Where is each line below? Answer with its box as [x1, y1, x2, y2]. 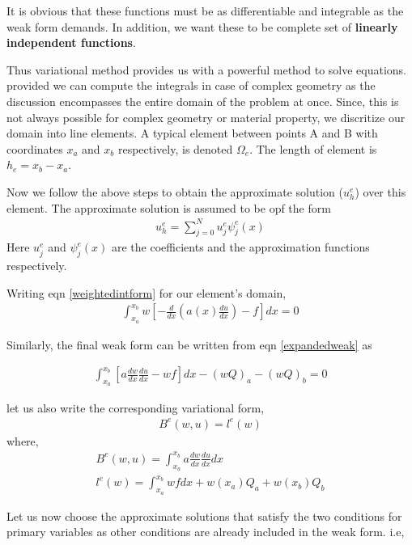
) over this [355, 183, 406, 200]
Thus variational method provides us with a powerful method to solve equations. [6, 61, 407, 78]
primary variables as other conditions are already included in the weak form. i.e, [6, 523, 405, 540]
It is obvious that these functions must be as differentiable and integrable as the [6, 2, 404, 19]
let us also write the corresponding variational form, [6, 399, 265, 416]
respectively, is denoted [117, 140, 233, 157]
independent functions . [6, 34, 136, 51]
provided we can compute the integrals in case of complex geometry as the [6, 77, 376, 94]
